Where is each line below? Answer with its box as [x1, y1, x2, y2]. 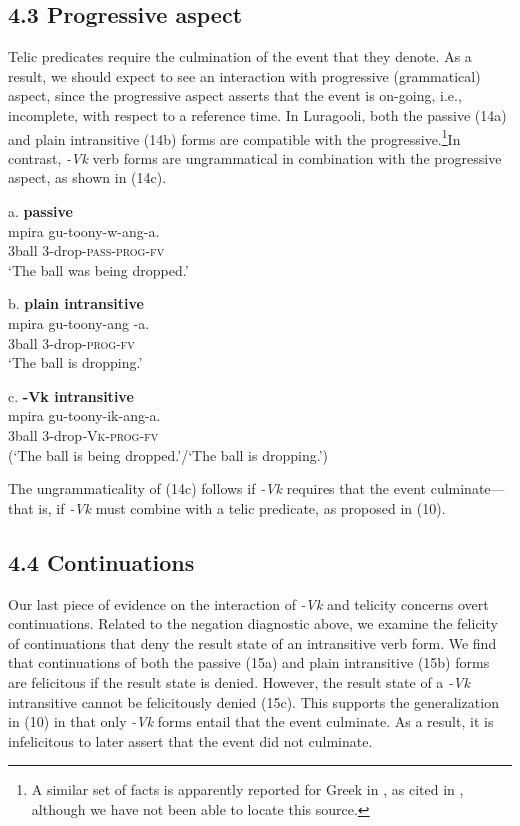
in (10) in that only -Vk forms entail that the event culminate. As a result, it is [8, 711, 494, 732]
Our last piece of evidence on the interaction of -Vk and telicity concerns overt [8, 593, 489, 614]
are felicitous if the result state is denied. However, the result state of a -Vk [8, 671, 470, 692]
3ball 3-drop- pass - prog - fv [8, 240, 165, 261]
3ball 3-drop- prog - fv [8, 332, 135, 353]
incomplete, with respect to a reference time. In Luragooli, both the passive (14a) [8, 104, 507, 125]
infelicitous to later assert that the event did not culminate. [8, 730, 373, 751]
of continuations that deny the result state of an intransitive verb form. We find [8, 632, 497, 653]
